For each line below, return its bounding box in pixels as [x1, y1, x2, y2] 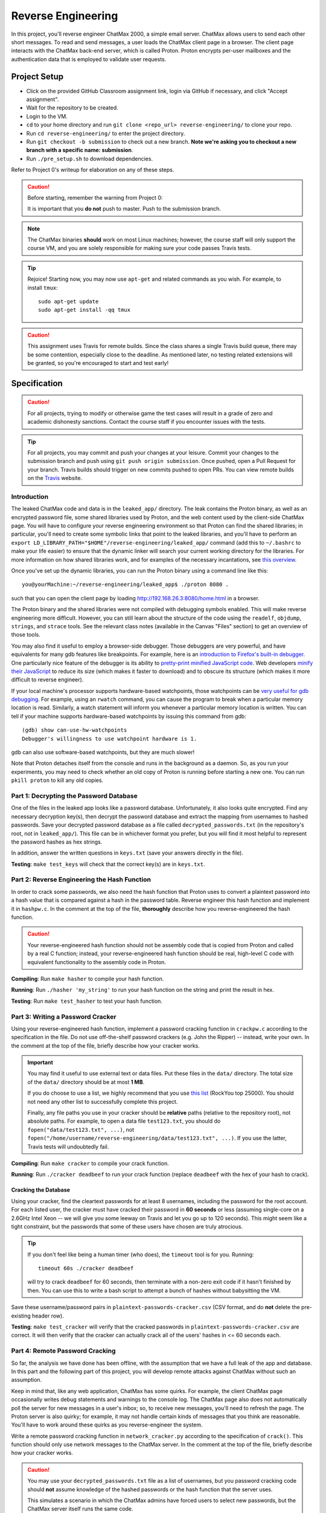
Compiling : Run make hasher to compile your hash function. [11, 975, 164, 982]
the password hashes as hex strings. [11, 838, 103, 845]
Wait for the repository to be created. [26, 104, 119, 111]
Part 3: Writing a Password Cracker [11, 1012, 117, 1021]
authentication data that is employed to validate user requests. [11, 55, 167, 63]
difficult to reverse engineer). [11, 676, 84, 683]
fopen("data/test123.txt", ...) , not [27, 1126, 135, 1133]
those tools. [11, 631, 40, 638]
